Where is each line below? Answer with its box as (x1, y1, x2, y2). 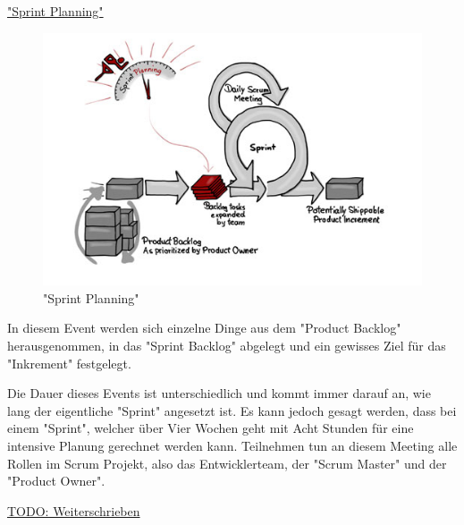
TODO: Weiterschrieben (7, 501, 140, 520)
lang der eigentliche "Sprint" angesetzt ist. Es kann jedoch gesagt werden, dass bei (7, 401, 457, 419)
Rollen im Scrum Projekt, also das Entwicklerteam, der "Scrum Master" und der (7, 453, 447, 472)
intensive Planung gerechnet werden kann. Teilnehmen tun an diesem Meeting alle (7, 436, 458, 454)
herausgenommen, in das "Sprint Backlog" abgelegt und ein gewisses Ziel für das (7, 336, 446, 355)
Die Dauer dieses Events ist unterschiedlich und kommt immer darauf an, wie (7, 384, 431, 402)
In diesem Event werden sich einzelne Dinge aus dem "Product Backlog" (7, 318, 401, 337)
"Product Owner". (7, 471, 105, 490)
